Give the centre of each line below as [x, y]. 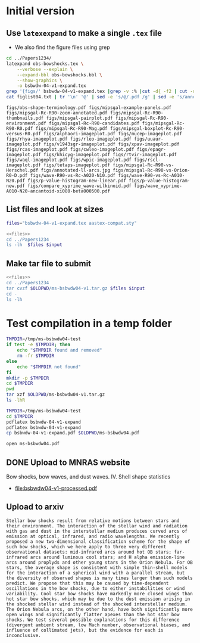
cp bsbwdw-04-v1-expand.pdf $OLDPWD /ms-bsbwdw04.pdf [73, 433]
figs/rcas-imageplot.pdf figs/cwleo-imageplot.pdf [70, 150]
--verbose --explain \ [45, 69]
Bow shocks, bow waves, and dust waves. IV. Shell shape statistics [88, 477]
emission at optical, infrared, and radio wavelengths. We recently [93, 536]
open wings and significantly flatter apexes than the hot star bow [93, 614]
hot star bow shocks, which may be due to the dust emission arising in [98, 599]
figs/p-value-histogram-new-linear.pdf [77, 181]
